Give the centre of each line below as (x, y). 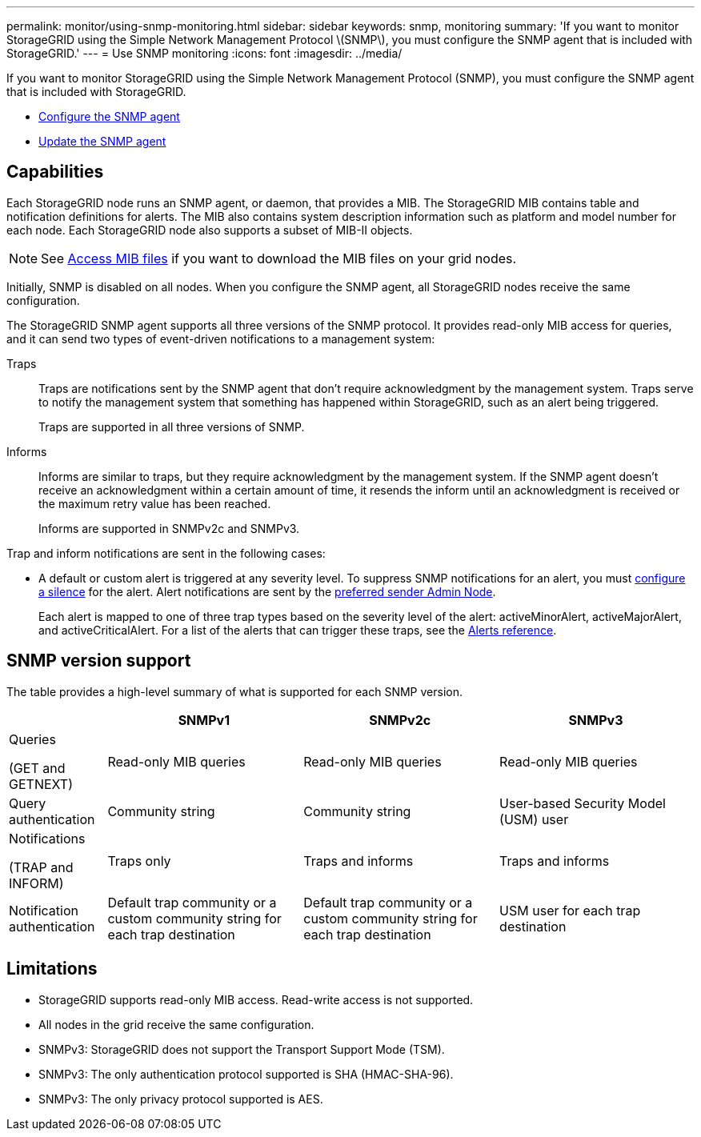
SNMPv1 (204, 720)
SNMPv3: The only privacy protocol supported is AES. (181, 1099)
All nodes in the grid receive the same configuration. (176, 1024)
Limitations (52, 969)
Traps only (139, 861)
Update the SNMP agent (102, 141)
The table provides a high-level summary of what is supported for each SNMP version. (234, 691)
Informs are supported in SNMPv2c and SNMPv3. (169, 528)
